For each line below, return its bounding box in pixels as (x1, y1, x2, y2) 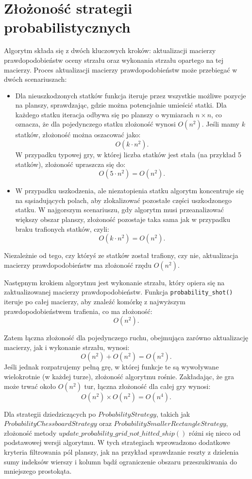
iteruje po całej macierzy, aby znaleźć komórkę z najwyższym (4, 296, 185, 307)
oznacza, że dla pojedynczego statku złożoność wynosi (15, 119, 176, 129)
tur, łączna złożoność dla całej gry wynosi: (84, 381, 211, 391)
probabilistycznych (4, 17, 131, 37)
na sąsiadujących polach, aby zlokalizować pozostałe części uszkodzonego (15, 195, 232, 205)
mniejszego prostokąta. (4, 466, 72, 476)
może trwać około (4, 381, 56, 391)
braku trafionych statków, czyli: (15, 223, 109, 234)
